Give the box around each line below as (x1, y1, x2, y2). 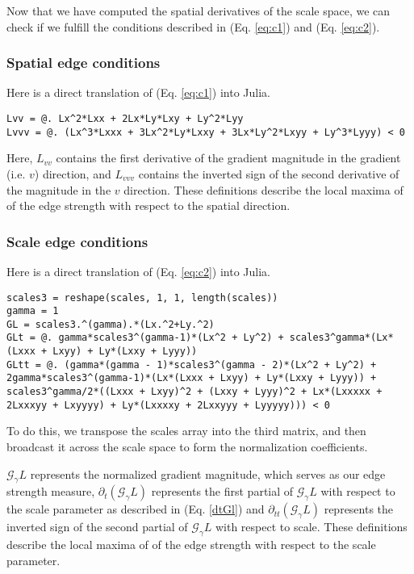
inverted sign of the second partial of (6, 518, 188, 535)
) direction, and (34, 165, 111, 182)
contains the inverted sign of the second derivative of (138, 165, 399, 182)
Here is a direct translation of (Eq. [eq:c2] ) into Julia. (6, 262, 270, 279)
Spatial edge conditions (6, 52, 161, 73)
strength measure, (6, 483, 95, 500)
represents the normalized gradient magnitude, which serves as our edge (30, 465, 386, 482)
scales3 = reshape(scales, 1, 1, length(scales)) (6, 291, 278, 304)
